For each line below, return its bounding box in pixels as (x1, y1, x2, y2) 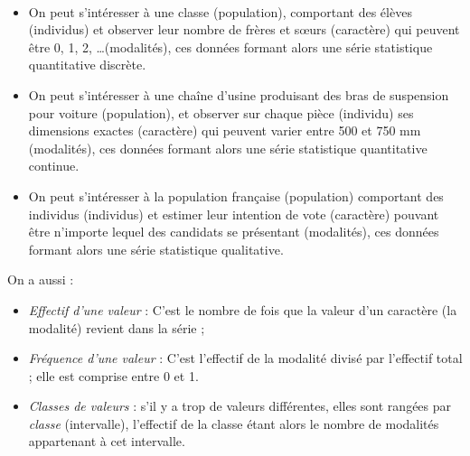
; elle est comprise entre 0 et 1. (28, 366, 199, 385)
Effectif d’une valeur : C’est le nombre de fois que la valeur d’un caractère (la (28, 300, 457, 319)
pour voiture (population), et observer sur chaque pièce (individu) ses (28, 103, 414, 122)
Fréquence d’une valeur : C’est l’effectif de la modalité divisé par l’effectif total (28, 349, 463, 368)
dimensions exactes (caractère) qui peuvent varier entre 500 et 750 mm (28, 121, 421, 140)
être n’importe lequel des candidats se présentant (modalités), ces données (28, 222, 439, 241)
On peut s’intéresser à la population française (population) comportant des (28, 186, 444, 205)
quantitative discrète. (28, 55, 146, 74)
